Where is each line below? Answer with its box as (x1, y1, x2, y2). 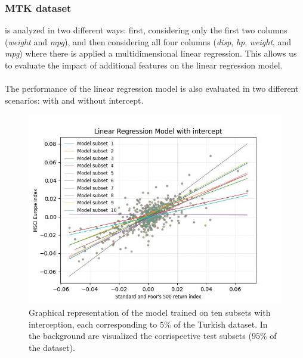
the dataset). (29, 341, 75, 353)
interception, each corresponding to (29, 317, 157, 330)
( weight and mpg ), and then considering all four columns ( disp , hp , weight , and (5, 35, 292, 48)
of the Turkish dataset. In (174, 317, 268, 330)
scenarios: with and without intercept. (5, 94, 144, 106)
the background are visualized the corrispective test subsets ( (29, 329, 252, 342)
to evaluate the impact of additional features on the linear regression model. (5, 59, 283, 71)
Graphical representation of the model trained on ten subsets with (29, 306, 271, 318)
